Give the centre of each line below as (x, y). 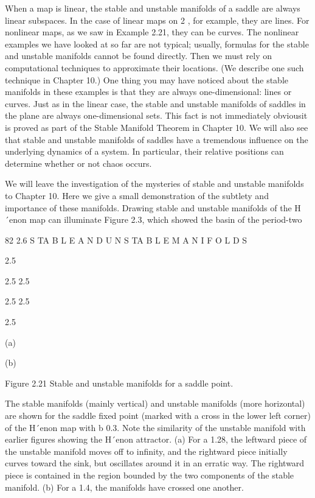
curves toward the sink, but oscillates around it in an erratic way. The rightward (155, 463)
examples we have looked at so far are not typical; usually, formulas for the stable (157, 44)
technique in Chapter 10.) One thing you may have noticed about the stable (147, 79)
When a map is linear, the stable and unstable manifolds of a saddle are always (153, 8)
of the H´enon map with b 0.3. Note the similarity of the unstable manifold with (155, 427)
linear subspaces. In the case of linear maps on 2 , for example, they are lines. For (157, 20)
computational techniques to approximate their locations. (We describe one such (154, 67)
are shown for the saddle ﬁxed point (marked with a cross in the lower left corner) (158, 416)
